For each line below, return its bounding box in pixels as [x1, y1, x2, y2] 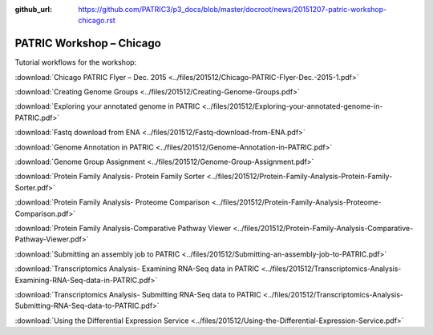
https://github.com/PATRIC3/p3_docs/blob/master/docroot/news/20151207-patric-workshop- [78, 5, 387, 14]
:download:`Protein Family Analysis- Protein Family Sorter [14, 172, 205, 181]
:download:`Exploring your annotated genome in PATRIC [14, 102, 200, 111]
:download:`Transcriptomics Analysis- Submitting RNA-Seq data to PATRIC [14, 289, 262, 299]
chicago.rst [78, 16, 115, 26]
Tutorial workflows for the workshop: [14, 58, 137, 67]
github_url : [14, 5, 52, 14]
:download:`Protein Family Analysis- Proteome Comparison [14, 197, 210, 207]
